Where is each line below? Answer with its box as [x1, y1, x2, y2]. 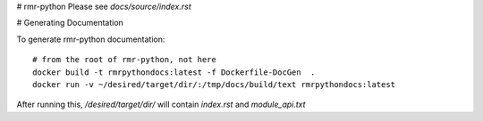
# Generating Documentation [16, 18, 124, 28]
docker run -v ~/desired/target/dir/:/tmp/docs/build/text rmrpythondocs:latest [32, 79, 396, 89]
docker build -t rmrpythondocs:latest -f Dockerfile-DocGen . [32, 67, 316, 77]
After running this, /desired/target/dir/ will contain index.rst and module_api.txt [16, 99, 306, 110]
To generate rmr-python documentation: [16, 34, 165, 44]
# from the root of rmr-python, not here [32, 54, 216, 65]
